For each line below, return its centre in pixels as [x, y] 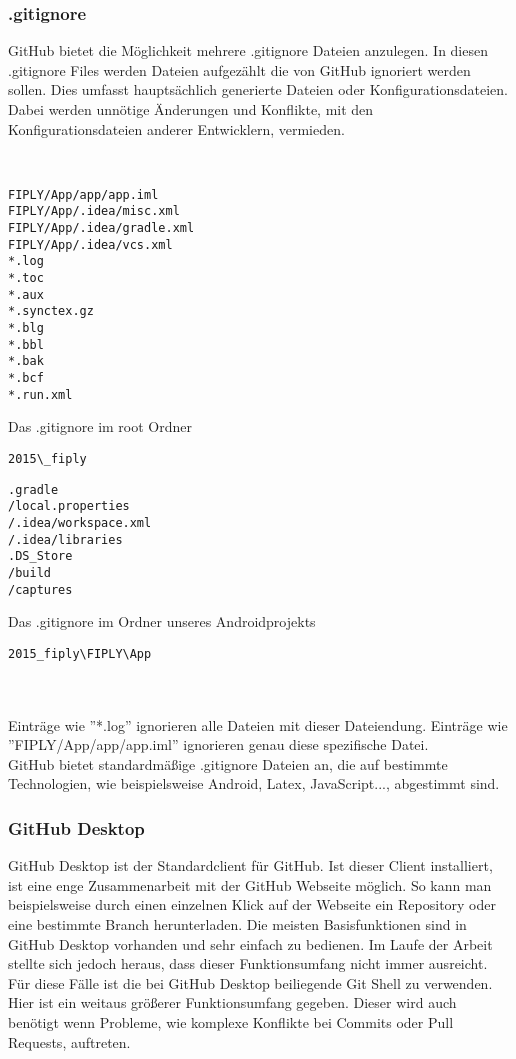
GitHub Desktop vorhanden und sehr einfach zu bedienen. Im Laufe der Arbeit [250, 943]
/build [29, 572]
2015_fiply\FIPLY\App [80, 653]
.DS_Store [40, 556]
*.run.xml [40, 394]
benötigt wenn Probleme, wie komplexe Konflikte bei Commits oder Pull [231, 1021]
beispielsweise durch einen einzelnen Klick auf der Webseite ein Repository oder [252, 904]
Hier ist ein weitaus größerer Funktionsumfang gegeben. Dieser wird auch [232, 1002]
